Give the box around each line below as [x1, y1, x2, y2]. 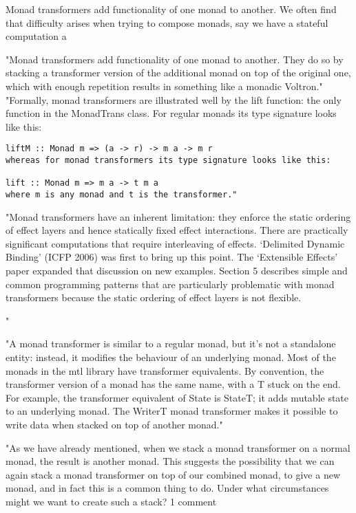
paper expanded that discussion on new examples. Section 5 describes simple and [6, 263, 348, 277]
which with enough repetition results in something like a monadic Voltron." [6, 78, 323, 93]
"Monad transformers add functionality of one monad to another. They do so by [6, 52, 344, 66]
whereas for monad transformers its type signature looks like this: [6, 155, 331, 165]
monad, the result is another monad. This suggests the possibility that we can [6, 454, 335, 468]
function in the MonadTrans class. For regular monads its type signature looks [6, 106, 337, 120]
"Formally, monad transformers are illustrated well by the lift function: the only [6, 92, 342, 107]
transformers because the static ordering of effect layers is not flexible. [6, 290, 302, 305]
